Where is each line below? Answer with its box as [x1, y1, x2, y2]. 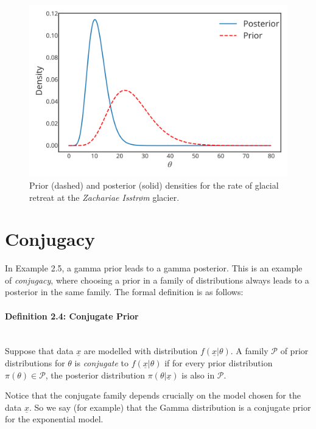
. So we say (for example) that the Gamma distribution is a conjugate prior [29, 400, 311, 413]
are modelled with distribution [83, 344, 198, 357]
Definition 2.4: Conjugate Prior [5, 309, 139, 322]
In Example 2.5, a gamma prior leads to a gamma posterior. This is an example [5, 262, 303, 274]
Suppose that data [5, 344, 74, 357]
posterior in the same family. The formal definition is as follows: [5, 285, 244, 298]
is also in [181, 368, 215, 381]
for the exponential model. [5, 413, 104, 425]
